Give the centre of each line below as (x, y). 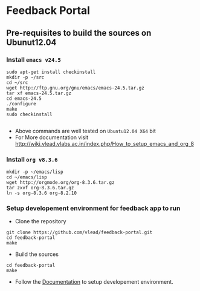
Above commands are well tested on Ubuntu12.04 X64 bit (85, 131)
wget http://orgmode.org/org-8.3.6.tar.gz (60, 183)
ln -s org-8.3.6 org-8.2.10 (42, 193)
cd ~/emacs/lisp (27, 177)
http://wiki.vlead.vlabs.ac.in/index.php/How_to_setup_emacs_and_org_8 (105, 143)
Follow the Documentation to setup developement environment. (94, 282)
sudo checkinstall (29, 114)
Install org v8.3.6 (32, 159)
